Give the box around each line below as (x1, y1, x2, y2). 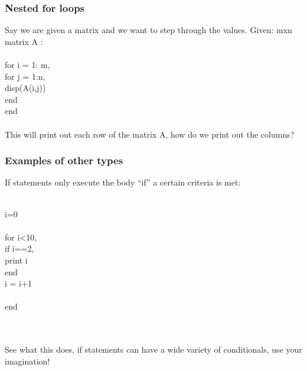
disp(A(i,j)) (5, 82, 46, 94)
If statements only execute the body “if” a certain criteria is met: (5, 176, 241, 188)
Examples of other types (5, 153, 123, 168)
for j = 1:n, (5, 70, 45, 82)
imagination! (5, 354, 50, 367)
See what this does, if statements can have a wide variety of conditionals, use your (5, 343, 302, 356)
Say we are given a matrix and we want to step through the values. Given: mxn (5, 24, 292, 36)
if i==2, (5, 242, 34, 255)
